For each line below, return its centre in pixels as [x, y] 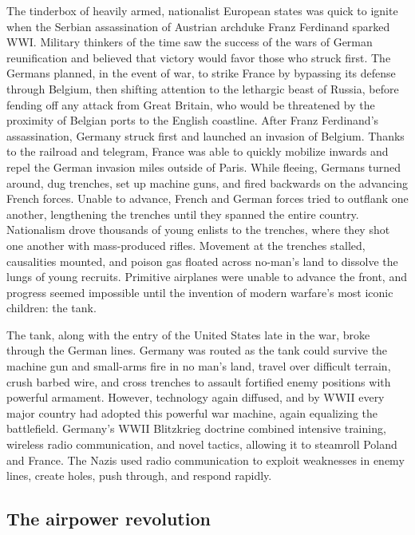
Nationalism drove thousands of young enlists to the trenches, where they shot [198, 230]
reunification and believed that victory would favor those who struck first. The [199, 57]
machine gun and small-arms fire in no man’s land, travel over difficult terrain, [199, 366]
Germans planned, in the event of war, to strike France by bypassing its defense [201, 73]
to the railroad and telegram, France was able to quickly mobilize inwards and [198, 151]
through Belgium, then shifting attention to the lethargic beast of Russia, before [203, 88]
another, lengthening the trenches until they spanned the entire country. [183, 214]
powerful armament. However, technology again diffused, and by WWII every [196, 397]
